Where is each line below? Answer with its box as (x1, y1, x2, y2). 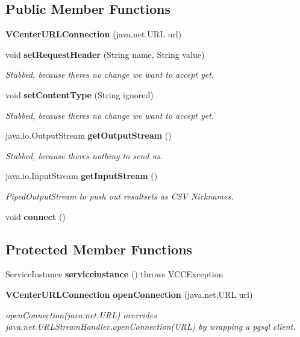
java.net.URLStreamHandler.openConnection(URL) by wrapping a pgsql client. (5, 320, 296, 333)
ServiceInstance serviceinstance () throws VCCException (5, 268, 223, 280)
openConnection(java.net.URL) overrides (5, 308, 157, 321)
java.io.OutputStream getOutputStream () (5, 129, 172, 142)
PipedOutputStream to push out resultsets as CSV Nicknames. (5, 189, 234, 202)
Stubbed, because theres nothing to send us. (5, 149, 163, 162)
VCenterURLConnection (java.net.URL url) (5, 28, 182, 40)
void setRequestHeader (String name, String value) (5, 48, 205, 60)
